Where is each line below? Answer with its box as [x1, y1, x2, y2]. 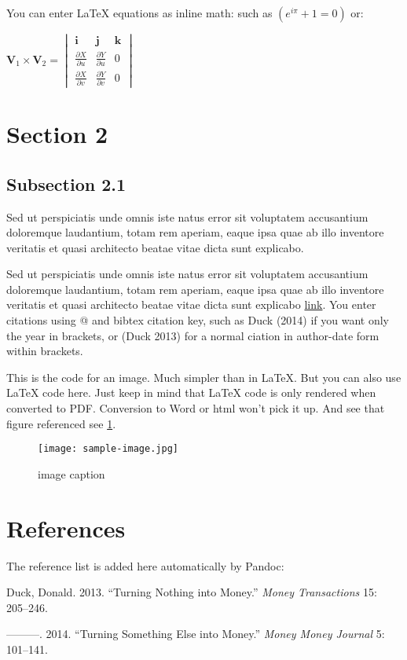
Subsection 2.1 [6, 171, 126, 196]
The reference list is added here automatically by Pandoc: [6, 557, 284, 574]
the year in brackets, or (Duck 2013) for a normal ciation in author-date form [6, 327, 379, 343]
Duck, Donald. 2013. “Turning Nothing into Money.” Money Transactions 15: [6, 584, 377, 600]
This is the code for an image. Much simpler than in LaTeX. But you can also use [6, 368, 401, 385]
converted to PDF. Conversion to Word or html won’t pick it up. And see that [6, 400, 385, 416]
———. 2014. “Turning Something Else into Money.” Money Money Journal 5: [6, 625, 385, 642]
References [6, 511, 126, 544]
